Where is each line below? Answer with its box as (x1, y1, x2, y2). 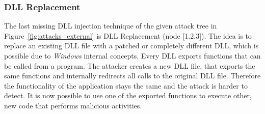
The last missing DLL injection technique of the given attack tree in (4, 20, 217, 31)
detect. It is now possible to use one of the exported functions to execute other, (4, 90, 252, 101)
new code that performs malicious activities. (4, 100, 142, 110)
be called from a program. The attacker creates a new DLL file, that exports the (4, 60, 255, 71)
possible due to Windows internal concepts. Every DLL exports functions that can (4, 50, 261, 61)
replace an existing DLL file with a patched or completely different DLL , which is (4, 40, 259, 51)
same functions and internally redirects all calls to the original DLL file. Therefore (4, 70, 261, 81)
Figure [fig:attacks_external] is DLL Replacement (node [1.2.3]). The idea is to (4, 30, 252, 41)
